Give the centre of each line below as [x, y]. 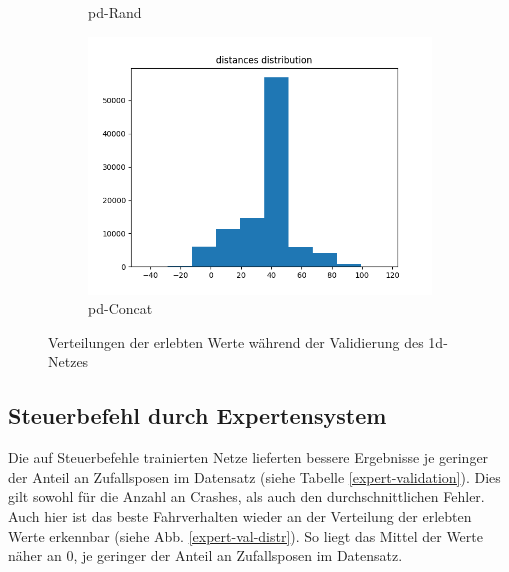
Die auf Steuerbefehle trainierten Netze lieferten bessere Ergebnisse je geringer [248, 457]
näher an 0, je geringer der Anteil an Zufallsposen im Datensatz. [205, 555]
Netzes [68, 361]
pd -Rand [115, 12]
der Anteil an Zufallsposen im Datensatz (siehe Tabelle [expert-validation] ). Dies [254, 476]
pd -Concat [120, 308]
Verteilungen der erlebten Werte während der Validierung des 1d [246, 341]
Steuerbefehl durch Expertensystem [197, 415]
